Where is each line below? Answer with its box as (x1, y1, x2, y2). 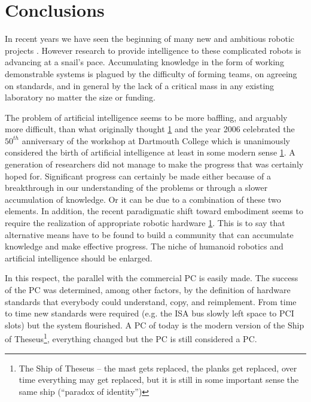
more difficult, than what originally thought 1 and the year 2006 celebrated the (5, 123, 295, 135)
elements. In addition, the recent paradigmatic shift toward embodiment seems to (5, 205, 303, 217)
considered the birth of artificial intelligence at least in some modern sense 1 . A (5, 146, 295, 159)
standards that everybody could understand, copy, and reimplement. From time (5, 295, 297, 307)
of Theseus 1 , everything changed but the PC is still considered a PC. (5, 331, 257, 345)
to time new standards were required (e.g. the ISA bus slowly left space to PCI (5, 307, 294, 319)
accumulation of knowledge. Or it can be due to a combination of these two (5, 193, 281, 205)
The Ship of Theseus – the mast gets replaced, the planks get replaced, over (19, 361, 297, 374)
